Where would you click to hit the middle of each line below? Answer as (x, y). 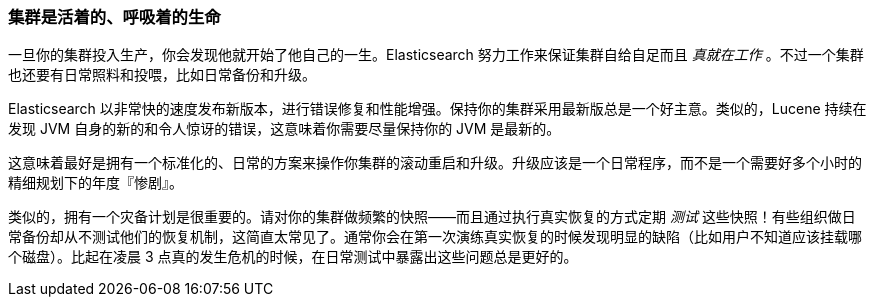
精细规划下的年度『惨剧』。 (95, 183)
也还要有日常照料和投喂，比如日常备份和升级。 (162, 75)
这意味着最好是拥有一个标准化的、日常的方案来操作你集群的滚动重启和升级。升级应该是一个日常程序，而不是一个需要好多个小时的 (435, 163)
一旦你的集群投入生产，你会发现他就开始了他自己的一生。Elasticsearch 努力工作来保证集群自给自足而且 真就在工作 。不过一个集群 (436, 55)
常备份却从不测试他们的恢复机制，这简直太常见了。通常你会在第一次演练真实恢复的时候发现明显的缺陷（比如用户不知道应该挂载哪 (435, 237)
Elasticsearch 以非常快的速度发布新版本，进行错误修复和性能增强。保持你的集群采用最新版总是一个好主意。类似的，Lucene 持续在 (437, 109)
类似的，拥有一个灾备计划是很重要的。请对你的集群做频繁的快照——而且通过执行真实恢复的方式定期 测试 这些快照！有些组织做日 (432, 217)
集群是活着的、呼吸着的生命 (114, 17)
